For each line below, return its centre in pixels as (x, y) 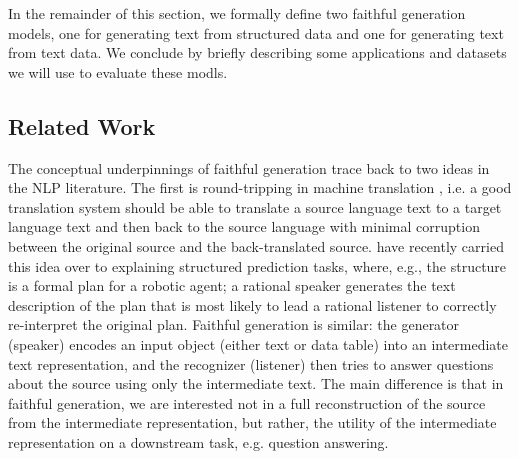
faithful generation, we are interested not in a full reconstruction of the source (247, 402)
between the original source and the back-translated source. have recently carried (256, 245)
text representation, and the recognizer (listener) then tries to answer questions (251, 363)
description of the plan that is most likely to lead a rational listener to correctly (252, 304)
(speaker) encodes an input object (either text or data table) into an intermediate (258, 343)
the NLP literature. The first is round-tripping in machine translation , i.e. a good (260, 187)
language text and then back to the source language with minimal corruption (244, 226)
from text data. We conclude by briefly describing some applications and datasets (257, 52)
